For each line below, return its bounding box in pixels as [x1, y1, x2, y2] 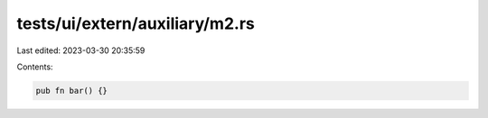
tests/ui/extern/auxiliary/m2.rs [16, 14, 255, 33]
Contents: [16, 61, 53, 72]
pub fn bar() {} [35, 86, 108, 95]
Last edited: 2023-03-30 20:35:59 [16, 45, 145, 56]
